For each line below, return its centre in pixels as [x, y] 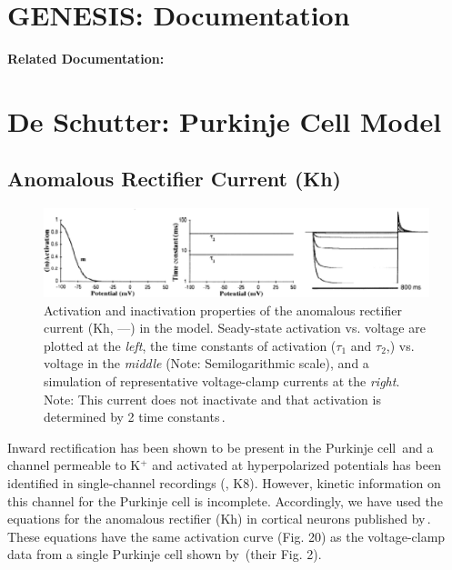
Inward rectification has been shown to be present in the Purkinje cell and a [221, 447]
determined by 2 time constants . [135, 417]
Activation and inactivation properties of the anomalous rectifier [223, 310]
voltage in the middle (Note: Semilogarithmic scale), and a [206, 363]
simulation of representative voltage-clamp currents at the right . [222, 380]
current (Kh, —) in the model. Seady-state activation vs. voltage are [235, 328]
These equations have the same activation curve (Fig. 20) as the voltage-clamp [226, 536]
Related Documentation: [86, 59]
